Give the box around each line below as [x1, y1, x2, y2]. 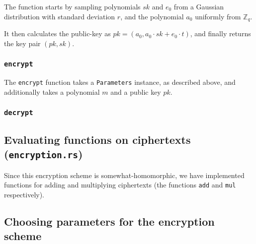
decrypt [4, 109, 33, 117]
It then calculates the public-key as [4, 28, 111, 39]
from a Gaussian [173, 1, 224, 11]
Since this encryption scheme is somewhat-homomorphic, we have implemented [4, 170, 245, 180]
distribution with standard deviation [4, 11, 115, 21]
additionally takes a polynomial [4, 86, 100, 97]
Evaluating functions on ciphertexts [4, 132, 191, 147]
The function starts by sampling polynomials [4, 1, 141, 11]
